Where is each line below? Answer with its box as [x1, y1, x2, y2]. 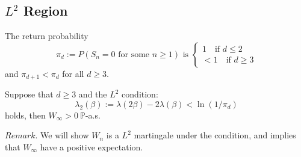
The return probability [5, 29, 88, 42]
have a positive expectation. [40, 141, 143, 153]
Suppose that [5, 88, 54, 100]
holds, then [5, 108, 46, 121]
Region [23, 1, 68, 20]
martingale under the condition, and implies [134, 129, 296, 141]
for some [118, 50, 150, 59]
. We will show [35, 129, 89, 141]
